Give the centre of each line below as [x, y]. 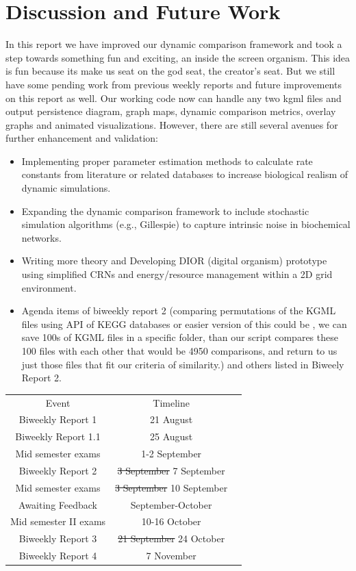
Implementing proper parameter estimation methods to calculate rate [167, 161]
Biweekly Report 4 [58, 556]
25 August [171, 436]
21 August [171, 419]
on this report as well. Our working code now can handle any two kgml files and [174, 98]
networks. [41, 237]
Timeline [171, 402]
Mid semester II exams [58, 521]
